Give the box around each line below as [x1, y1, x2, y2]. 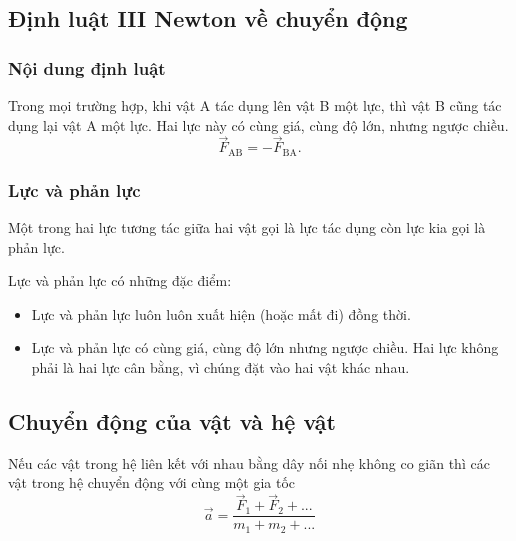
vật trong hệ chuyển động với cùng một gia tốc [8, 472, 296, 493]
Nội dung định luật [8, 55, 166, 80]
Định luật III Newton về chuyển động [8, 3, 408, 34]
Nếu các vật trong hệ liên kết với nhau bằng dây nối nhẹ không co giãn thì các [8, 452, 490, 473]
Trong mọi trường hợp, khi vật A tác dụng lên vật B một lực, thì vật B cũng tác [8, 95, 502, 115]
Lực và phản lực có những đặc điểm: [8, 270, 232, 291]
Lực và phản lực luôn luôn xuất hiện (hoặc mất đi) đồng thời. [31, 303, 411, 324]
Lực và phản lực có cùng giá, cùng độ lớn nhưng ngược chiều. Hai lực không [31, 337, 499, 358]
